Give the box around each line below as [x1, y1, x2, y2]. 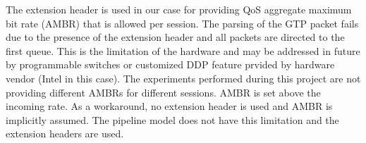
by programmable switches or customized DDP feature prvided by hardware [6, 57, 335, 72]
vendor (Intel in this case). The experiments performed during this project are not [6, 70, 361, 85]
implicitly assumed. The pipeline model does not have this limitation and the [6, 112, 339, 127]
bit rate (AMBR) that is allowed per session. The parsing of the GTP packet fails [6, 15, 359, 30]
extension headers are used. [6, 126, 124, 141]
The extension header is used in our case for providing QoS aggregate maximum [6, 2, 352, 16]
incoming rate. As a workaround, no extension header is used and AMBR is [6, 99, 333, 113]
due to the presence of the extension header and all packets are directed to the [6, 30, 345, 44]
